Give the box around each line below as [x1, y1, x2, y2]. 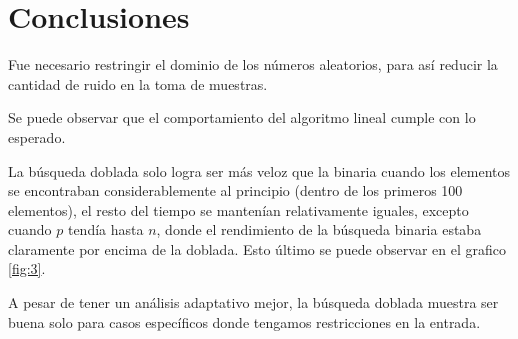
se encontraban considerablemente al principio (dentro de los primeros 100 [8, 180, 463, 201]
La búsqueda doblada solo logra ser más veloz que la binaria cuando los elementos [8, 160, 511, 181]
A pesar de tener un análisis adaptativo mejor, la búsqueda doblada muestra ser [8, 292, 499, 313]
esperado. [8, 126, 66, 147]
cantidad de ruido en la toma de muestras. [8, 73, 268, 94]
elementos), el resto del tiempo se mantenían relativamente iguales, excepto [8, 199, 469, 220]
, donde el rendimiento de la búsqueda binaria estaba [156, 219, 482, 240]
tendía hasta [67, 219, 144, 240]
